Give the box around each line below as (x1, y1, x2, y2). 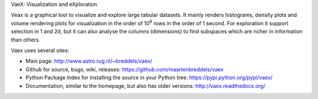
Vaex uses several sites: (11, 47, 69, 54)
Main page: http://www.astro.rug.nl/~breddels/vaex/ (25, 57, 153, 64)
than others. (11, 36, 41, 43)
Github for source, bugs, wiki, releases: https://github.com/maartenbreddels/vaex (25, 66, 224, 73)
